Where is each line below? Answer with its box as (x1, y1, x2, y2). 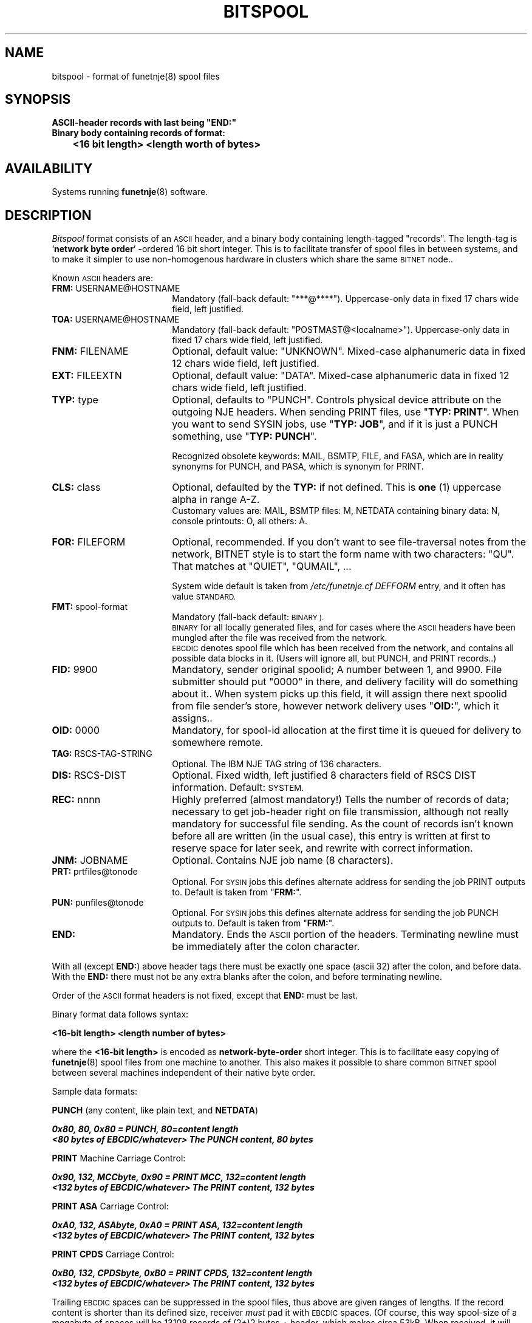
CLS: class (52, 481, 101, 494)
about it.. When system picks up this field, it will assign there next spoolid (172, 688, 507, 700)
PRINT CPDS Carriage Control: (52, 1249, 174, 1260)
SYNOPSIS (5, 92, 71, 108)
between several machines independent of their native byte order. (52, 1067, 316, 1078)
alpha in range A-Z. (172, 493, 260, 506)
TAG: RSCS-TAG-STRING (52, 748, 152, 759)
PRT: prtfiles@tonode (52, 866, 138, 877)
